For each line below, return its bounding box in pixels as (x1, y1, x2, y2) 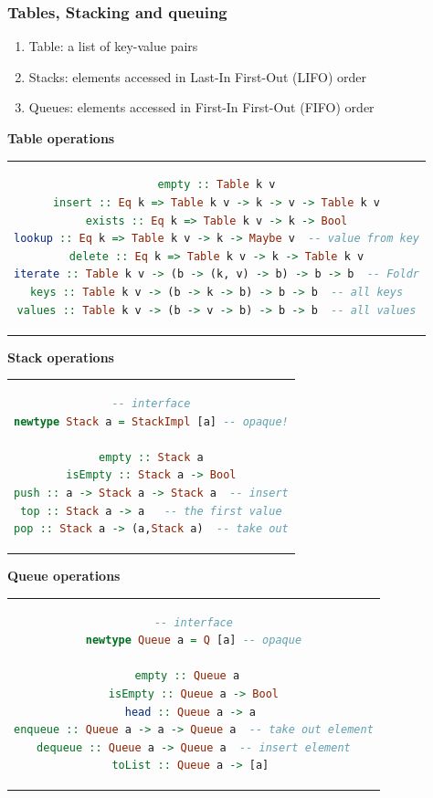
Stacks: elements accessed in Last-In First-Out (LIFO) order (28, 67, 366, 86)
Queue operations (7, 566, 121, 585)
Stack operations (7, 347, 114, 366)
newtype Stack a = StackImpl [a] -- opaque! (14, 415, 289, 428)
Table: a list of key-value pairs (28, 37, 198, 56)
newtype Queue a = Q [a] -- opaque (85, 634, 302, 647)
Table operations (7, 129, 115, 147)
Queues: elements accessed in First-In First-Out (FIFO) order (28, 98, 375, 117)
